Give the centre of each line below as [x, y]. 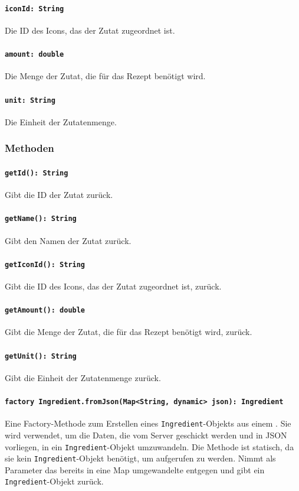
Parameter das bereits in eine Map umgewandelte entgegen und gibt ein [135, 469]
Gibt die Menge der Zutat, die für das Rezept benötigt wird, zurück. [129, 332]
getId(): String [37, 173]
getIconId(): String [45, 264]
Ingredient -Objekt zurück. [54, 481]
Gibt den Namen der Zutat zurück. [68, 240]
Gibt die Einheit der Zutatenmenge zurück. [83, 377]
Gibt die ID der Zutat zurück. [59, 195]
